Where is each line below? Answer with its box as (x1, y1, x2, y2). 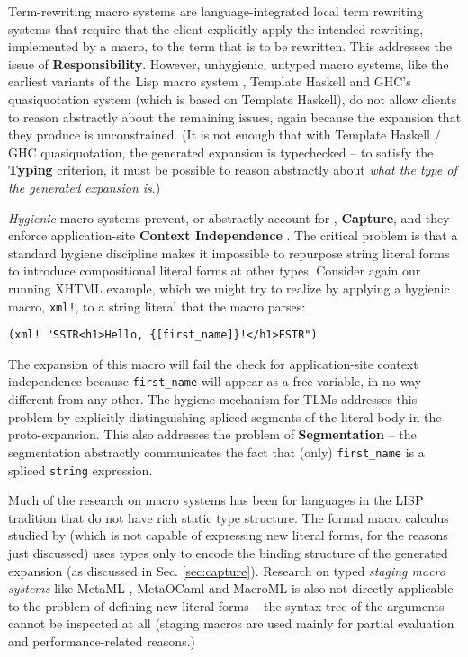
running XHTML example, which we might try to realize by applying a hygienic (8, 278, 450, 297)
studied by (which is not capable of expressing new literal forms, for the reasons (8, 526, 448, 544)
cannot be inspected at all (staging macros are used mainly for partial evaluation (8, 614, 454, 633)
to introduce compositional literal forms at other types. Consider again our (8, 261, 421, 280)
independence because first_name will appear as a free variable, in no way (8, 372, 422, 391)
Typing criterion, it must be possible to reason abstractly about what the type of (8, 160, 457, 179)
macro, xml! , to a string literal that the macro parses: (8, 296, 306, 315)
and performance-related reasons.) (8, 631, 195, 650)
